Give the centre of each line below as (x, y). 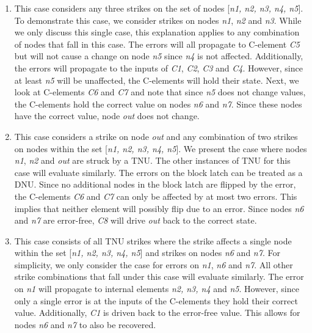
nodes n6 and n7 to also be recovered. (85, 324)
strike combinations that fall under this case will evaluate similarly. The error (159, 276)
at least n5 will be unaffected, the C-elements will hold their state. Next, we (157, 80)
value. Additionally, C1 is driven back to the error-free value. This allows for (157, 313)
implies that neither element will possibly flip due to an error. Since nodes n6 (159, 208)
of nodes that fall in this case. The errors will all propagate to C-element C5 (157, 44)
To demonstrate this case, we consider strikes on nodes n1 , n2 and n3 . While (158, 20)
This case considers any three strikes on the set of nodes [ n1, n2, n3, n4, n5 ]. (159, 8)
